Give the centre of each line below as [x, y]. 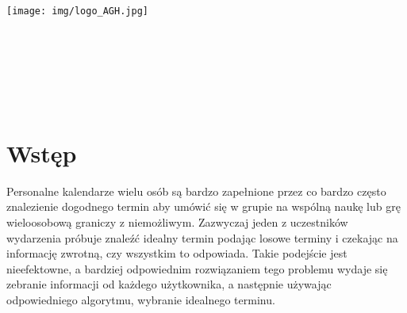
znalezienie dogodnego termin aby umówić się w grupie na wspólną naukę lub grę [203, 206]
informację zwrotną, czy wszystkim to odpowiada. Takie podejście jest [177, 253]
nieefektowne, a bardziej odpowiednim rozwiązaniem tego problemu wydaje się [197, 268]
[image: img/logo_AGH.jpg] [77, 11]
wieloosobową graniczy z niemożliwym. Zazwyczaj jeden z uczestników [177, 221]
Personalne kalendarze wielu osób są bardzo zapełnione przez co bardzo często [196, 191]
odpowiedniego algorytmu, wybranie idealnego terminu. [141, 299]
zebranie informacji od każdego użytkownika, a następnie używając [169, 284]
